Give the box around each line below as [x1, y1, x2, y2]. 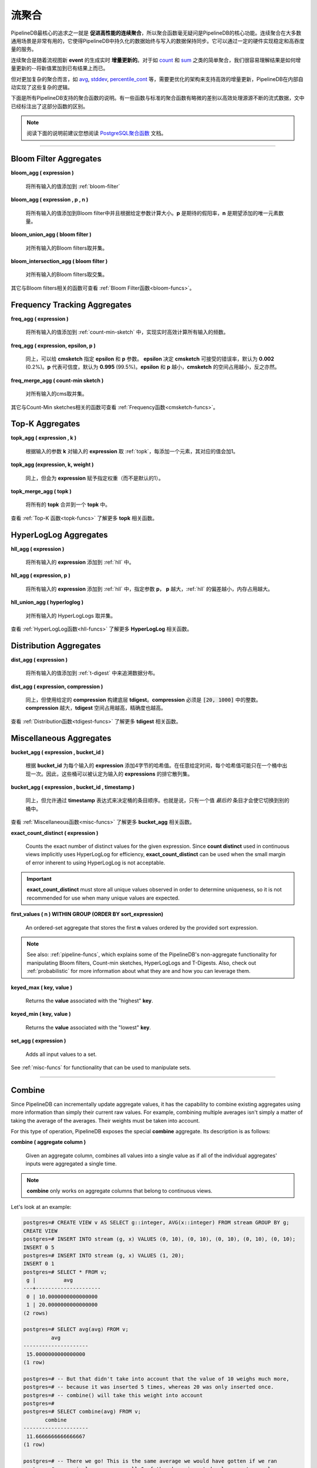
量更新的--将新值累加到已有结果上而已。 [11, 65, 109, 72]
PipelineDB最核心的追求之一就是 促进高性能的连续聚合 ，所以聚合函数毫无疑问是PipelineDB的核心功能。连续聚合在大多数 [11, 29, 302, 36]
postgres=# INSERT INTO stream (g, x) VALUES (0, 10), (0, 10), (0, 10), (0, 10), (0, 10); [23, 1236, 296, 1243]
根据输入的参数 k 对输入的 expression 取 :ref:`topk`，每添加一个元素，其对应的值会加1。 [25, 447, 239, 454]
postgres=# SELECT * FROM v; [23, 1268, 107, 1275]
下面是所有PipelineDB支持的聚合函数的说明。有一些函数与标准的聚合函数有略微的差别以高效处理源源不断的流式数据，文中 [11, 95, 305, 102]
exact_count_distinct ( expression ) [11, 829, 99, 836]
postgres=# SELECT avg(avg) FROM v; [23, 1326, 129, 1333]
